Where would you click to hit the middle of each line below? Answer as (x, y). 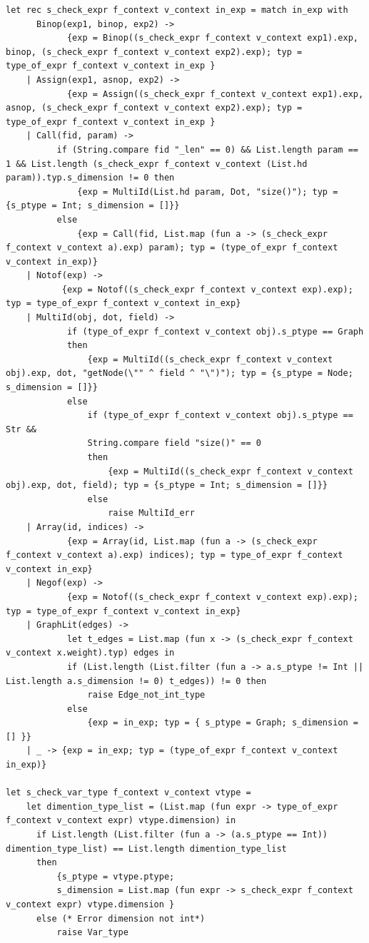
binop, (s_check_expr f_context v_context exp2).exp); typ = (154, 52)
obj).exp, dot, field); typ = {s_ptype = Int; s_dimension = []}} (167, 485)
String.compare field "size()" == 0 (174, 443)
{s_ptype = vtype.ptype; (116, 876)
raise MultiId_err (151, 513)
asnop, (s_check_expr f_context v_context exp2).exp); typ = (154, 108)
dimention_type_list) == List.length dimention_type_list (146, 848)
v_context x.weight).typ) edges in (90, 653)
